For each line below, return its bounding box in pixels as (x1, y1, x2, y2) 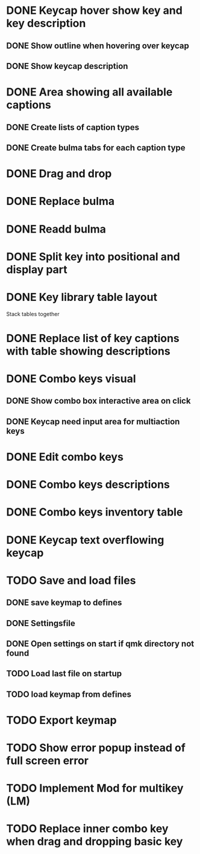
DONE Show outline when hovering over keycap (6, 40, 190, 51)
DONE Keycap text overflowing (6, 533, 164, 547)
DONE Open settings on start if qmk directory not (6, 638, 195, 649)
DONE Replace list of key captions (6, 331, 180, 345)
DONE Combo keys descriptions (6, 478, 170, 491)
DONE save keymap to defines (6, 598, 122, 608)
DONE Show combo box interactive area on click (6, 396, 191, 406)
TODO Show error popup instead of (6, 741, 186, 755)
